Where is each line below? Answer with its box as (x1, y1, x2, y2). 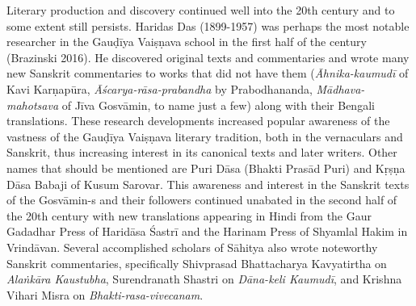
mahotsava (6, 96, 59, 113)
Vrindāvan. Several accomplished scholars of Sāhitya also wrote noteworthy (6, 238, 378, 255)
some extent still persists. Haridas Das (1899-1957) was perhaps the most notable (6, 17, 410, 34)
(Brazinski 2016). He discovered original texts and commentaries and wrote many (6, 48, 410, 65)
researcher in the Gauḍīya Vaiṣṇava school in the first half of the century (6, 33, 367, 50)
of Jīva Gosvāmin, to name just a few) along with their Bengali (61, 96, 375, 113)
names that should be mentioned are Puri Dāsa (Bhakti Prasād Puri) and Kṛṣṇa (6, 159, 405, 176)
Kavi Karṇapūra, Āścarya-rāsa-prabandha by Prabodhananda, (6, 80, 313, 97)
